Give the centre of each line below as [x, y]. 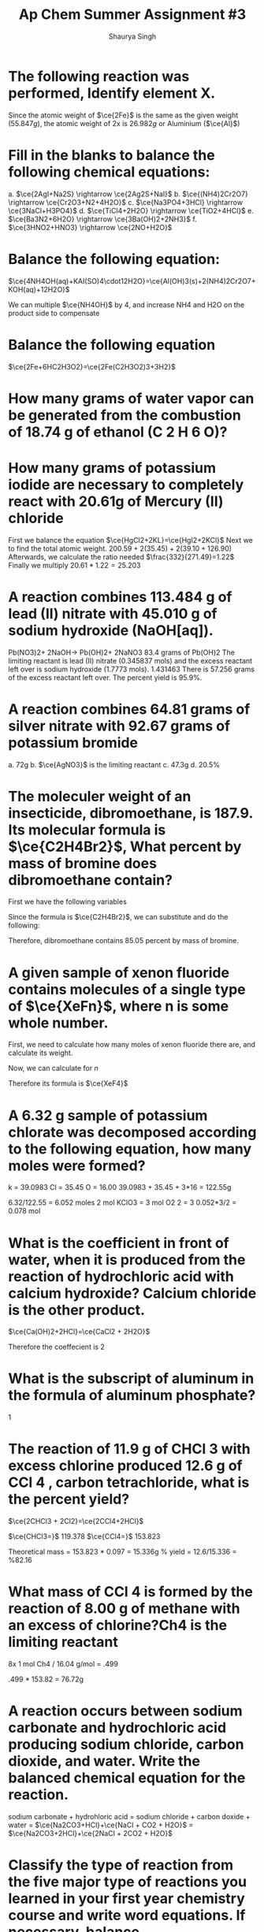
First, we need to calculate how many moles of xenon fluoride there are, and [132, 1045]
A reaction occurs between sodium [125, 1711]
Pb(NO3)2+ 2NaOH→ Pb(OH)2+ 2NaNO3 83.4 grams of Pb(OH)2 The [121, 652]
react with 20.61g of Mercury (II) [116, 501]
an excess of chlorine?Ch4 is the [117, 1625]
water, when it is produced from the [127, 1260]
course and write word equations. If [127, 1915]
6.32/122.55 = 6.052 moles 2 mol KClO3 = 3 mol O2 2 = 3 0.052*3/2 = [123, 1202]
